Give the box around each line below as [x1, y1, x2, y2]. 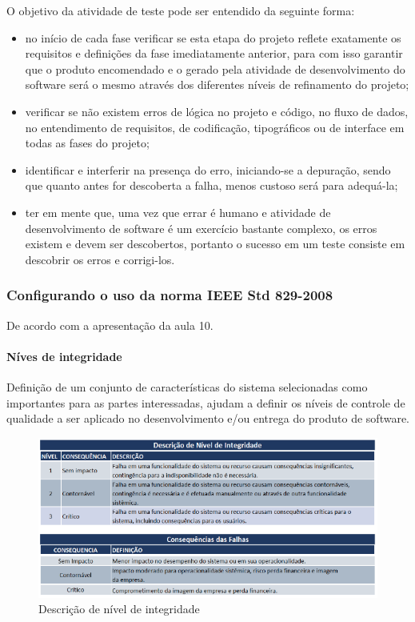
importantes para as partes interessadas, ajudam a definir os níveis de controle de [6, 394, 405, 411]
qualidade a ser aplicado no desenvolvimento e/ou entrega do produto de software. [6, 410, 409, 427]
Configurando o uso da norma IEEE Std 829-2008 [6, 285, 333, 305]
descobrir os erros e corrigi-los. [25, 251, 175, 267]
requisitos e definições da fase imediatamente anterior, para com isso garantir [25, 45, 403, 62]
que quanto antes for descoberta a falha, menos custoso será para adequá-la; [25, 177, 398, 194]
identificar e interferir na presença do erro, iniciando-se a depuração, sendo [25, 161, 391, 178]
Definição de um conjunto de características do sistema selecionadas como [6, 378, 368, 395]
